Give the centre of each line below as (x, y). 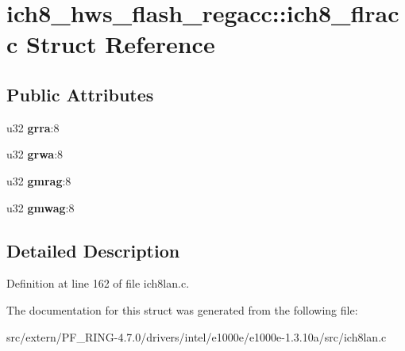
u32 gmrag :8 (39, 180)
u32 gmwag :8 (40, 207)
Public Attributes (80, 94)
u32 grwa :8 (35, 154)
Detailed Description (93, 250)
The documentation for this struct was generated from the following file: (182, 309)
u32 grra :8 (33, 127)
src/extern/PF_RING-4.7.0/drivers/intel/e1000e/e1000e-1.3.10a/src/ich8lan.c (197, 336)
